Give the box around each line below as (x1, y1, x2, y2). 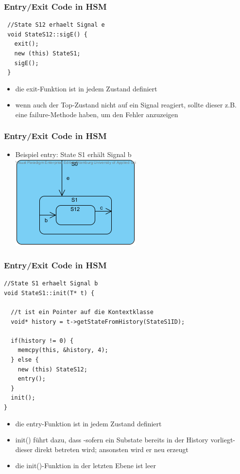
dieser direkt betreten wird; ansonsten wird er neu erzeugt (15, 444, 189, 454)
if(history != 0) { (11, 337, 74, 344)
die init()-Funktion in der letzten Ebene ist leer (15, 460, 156, 471)
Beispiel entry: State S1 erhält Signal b (15, 149, 132, 159)
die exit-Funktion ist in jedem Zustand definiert (15, 83, 157, 93)
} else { (11, 356, 39, 363)
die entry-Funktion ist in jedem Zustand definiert (15, 418, 162, 428)
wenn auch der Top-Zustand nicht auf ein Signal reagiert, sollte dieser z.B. (15, 100, 237, 110)
